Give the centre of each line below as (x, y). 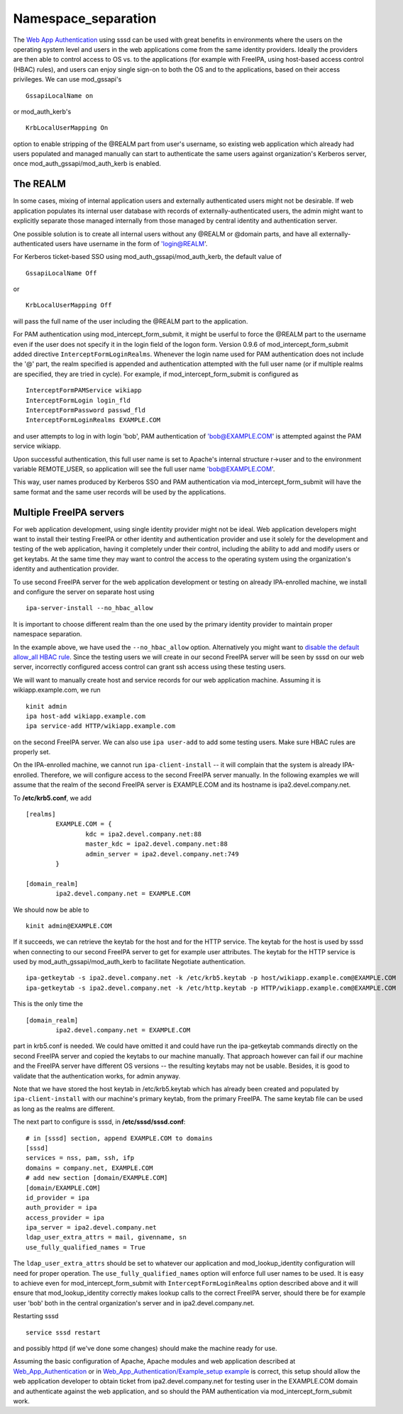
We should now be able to (51, 910)
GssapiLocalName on (60, 95)
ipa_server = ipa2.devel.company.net (92, 1228)
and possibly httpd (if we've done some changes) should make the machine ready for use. (145, 1348)
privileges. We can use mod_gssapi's (67, 79)
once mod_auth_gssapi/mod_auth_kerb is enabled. (87, 164)
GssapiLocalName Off (61, 273)
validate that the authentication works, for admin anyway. (97, 1076)
